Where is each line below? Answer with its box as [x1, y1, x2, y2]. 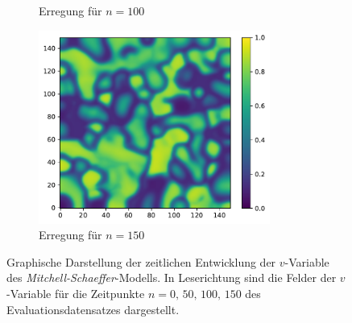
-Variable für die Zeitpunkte [6, 284, 145, 301]
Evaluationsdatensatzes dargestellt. [6, 300, 180, 317]
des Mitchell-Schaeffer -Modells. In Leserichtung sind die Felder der [6, 269, 337, 286]
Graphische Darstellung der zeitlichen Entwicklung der [6, 253, 276, 270]
